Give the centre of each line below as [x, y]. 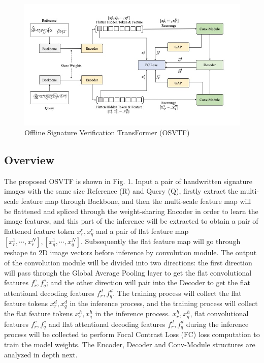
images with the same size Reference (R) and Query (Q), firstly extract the [121, 191]
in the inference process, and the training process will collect [164, 303]
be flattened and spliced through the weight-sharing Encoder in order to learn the [131, 211]
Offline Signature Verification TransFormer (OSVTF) [107, 132]
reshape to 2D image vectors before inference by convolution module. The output [130, 252]
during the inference [217, 324]
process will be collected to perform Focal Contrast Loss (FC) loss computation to [132, 334]
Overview [29, 160]
